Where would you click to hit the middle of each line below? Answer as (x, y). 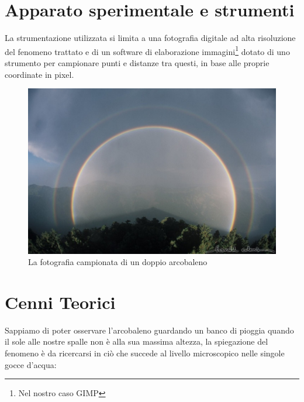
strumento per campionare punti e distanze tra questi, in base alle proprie (137, 62)
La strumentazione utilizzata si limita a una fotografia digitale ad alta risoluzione (150, 38)
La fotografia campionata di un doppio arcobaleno (118, 262)
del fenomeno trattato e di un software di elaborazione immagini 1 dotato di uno (147, 50)
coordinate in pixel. (39, 74)
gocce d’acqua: (31, 364)
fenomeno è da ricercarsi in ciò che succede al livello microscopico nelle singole (145, 353)
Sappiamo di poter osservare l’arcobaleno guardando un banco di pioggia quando (149, 330)
